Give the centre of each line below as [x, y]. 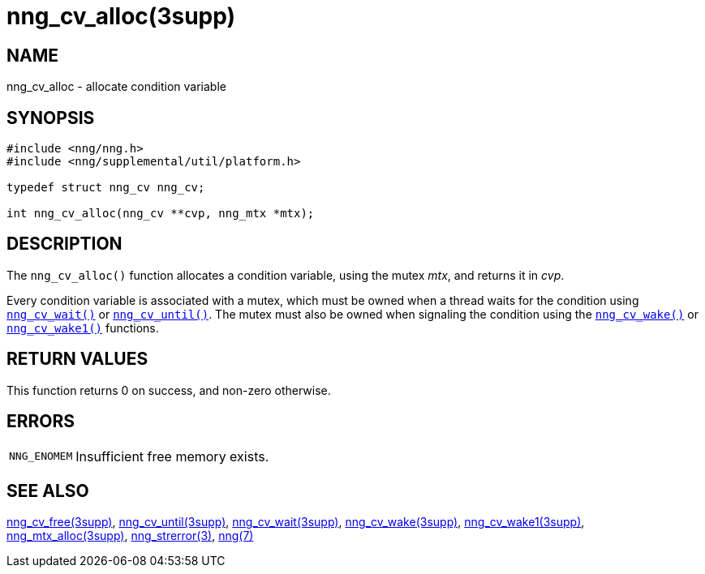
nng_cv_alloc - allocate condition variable [116, 87]
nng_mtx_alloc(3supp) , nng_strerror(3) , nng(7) [130, 536]
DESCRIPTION [64, 244]
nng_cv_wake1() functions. [83, 328]
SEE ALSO [48, 490]
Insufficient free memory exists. [172, 456]
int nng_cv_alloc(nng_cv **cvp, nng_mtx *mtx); [161, 214]
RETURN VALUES [77, 359]
